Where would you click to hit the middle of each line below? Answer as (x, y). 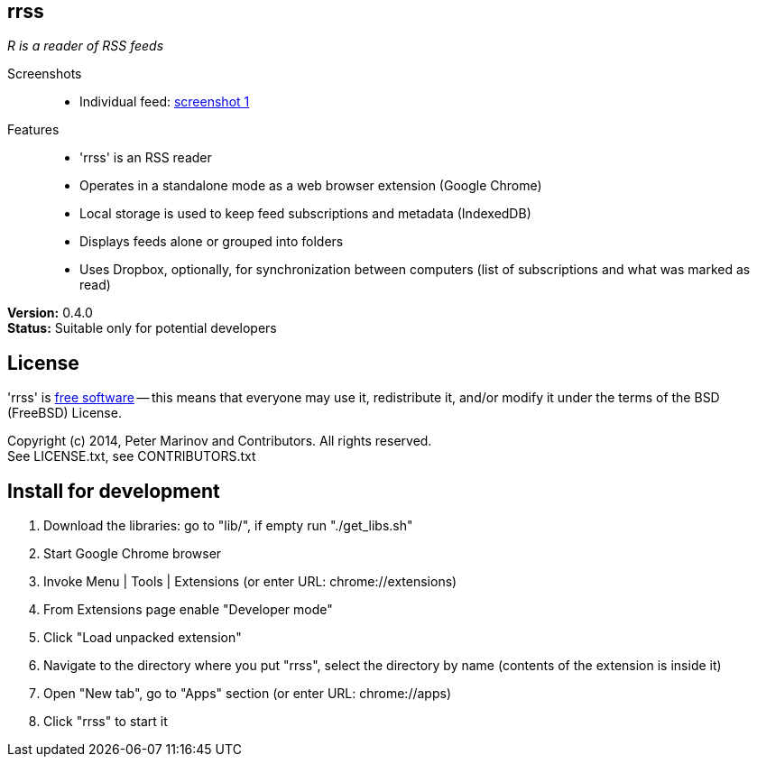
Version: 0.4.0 (50, 313)
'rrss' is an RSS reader (146, 158)
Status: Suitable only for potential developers (142, 328)
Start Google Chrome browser (133, 554)
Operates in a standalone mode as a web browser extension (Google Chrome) (311, 186)
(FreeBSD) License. (65, 413)
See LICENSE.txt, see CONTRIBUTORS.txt (132, 456)
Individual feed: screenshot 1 (165, 102)
